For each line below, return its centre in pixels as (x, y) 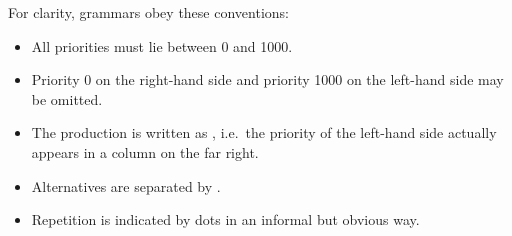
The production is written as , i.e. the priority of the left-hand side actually (264, 132)
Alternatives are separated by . (126, 185)
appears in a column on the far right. (145, 151)
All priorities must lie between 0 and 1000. (162, 45)
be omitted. (67, 98)
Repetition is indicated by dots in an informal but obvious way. (225, 219)
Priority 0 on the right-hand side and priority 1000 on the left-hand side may (267, 79)
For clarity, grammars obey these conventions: (148, 12)
